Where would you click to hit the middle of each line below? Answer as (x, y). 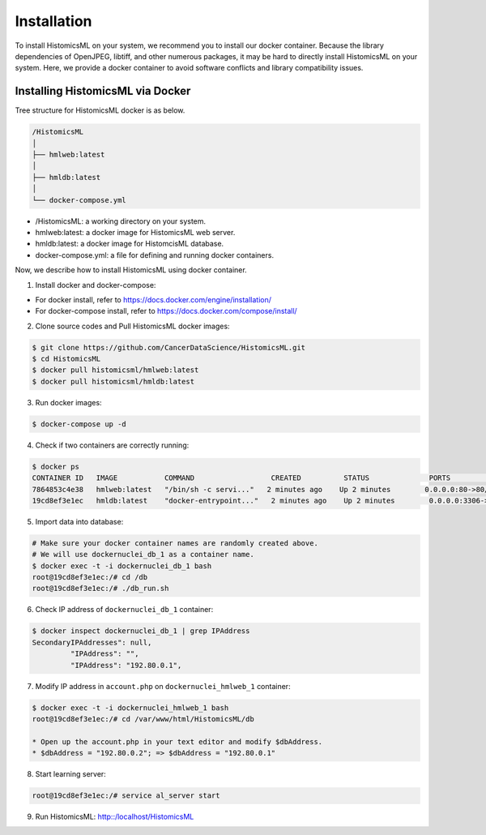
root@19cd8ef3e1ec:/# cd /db (90, 577)
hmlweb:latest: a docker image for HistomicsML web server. (135, 232)
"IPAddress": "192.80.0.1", (126, 665)
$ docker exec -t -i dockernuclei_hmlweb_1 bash (130, 708)
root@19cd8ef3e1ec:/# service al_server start (126, 796)
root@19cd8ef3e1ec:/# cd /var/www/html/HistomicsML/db (143, 719)
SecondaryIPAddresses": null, (92, 642)
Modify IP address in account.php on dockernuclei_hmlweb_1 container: (163, 686)
